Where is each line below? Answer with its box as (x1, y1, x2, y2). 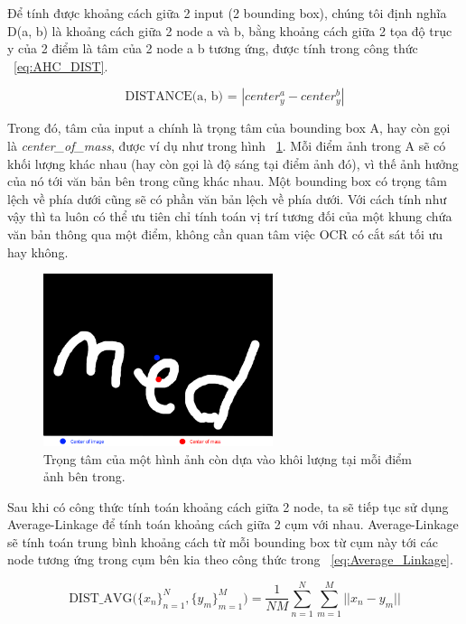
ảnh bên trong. (43, 467, 126, 486)
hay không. (7, 242, 69, 261)
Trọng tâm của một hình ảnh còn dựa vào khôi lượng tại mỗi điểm (43, 449, 413, 468)
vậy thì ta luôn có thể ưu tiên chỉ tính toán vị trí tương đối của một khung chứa (7, 207, 452, 226)
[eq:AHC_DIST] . (14, 56, 108, 75)
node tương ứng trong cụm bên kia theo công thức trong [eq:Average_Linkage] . (7, 550, 453, 569)
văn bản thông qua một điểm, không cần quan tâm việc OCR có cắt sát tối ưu (7, 224, 443, 243)
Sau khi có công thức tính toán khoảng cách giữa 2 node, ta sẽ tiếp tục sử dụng (7, 497, 449, 516)
